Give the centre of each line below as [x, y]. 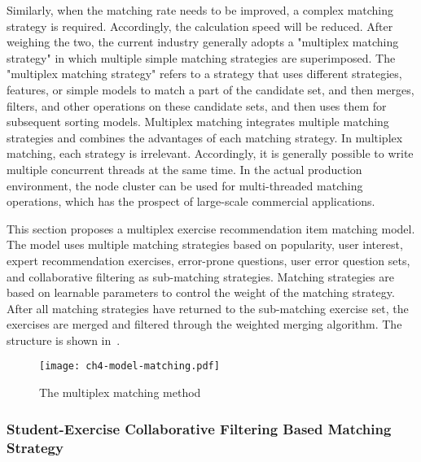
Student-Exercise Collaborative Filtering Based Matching [199, 428]
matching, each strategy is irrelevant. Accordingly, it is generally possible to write [210, 153]
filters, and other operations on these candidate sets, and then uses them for [197, 105]
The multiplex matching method [120, 392]
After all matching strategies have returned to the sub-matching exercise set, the [208, 308]
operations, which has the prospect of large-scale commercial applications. [191, 201]
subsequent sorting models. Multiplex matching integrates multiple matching [198, 122]
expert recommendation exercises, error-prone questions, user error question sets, [208, 260]
